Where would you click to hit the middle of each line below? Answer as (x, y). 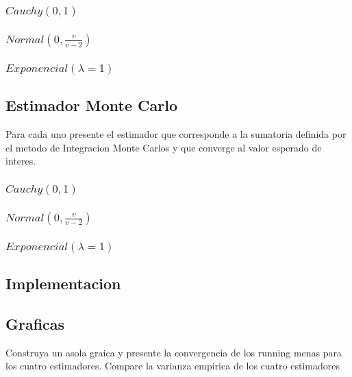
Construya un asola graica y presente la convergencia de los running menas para (174, 352)
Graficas (35, 323)
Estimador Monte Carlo (92, 105)
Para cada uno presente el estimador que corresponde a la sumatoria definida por (176, 133)
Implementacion (63, 283)
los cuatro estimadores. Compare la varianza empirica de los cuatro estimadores (173, 366)
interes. (21, 161)
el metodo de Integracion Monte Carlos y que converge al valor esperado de (164, 147)
